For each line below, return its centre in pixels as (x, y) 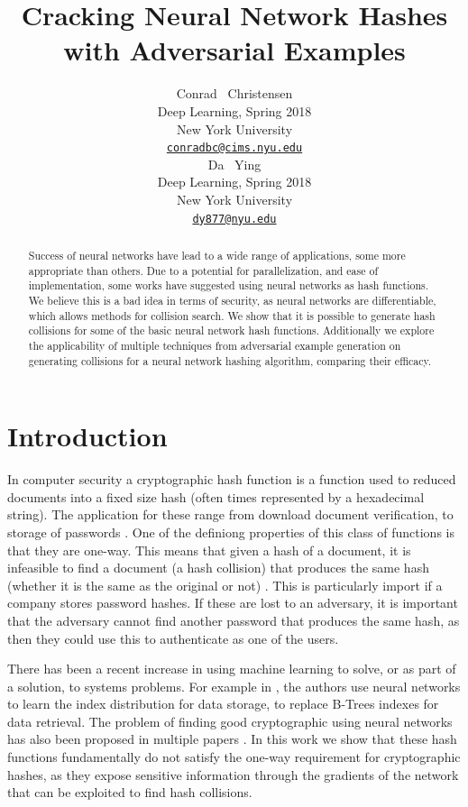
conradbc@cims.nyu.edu (234, 148)
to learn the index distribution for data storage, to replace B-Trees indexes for (223, 704)
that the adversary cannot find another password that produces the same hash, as (234, 620)
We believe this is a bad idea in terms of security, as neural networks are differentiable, (232, 300)
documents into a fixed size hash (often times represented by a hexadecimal (216, 496)
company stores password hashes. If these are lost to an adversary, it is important (233, 603)
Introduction (87, 436)
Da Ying (234, 164)
